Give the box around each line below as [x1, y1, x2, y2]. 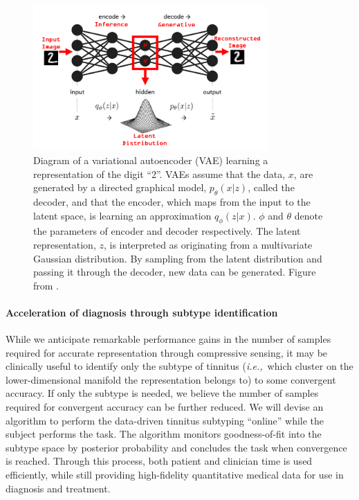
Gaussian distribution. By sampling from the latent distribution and [33, 251, 322, 265]
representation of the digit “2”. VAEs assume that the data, [33, 166, 286, 181]
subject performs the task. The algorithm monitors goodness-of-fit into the [6, 427, 322, 441]
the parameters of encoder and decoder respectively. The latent [33, 224, 301, 238]
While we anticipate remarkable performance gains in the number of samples [6, 332, 331, 346]
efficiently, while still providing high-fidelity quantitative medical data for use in [6, 467, 344, 482]
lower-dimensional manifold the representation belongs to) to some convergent [6, 372, 336, 386]
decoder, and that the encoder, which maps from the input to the [33, 194, 311, 208]
